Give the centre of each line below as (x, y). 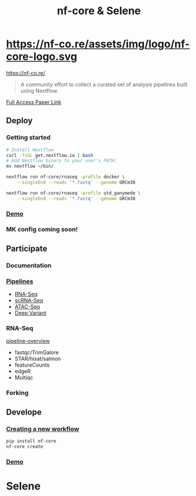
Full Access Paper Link (34, 102)
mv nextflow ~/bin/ (30, 167)
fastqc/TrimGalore (36, 353)
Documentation (29, 265)
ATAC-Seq (27, 307)
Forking (17, 393)
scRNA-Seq (29, 301)
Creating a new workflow (43, 429)
